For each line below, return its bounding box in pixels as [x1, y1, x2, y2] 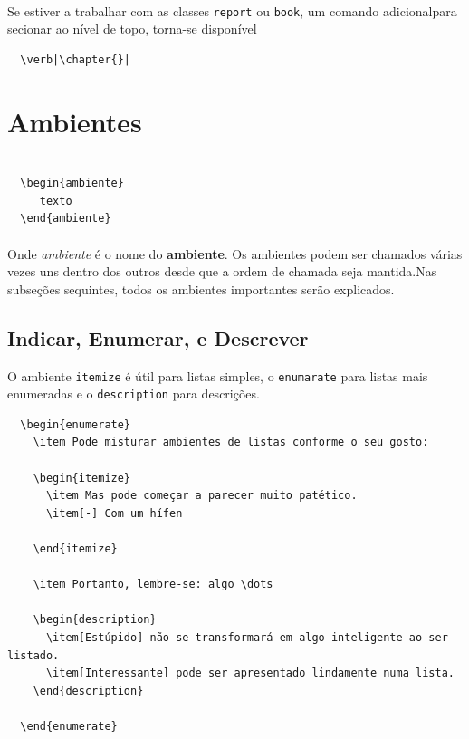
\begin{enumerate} [20, 417, 131, 431]
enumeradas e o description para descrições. [7, 384, 260, 403]
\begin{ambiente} [20, 177, 124, 190]
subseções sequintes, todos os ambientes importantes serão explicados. [7, 279, 395, 298]
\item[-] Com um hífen [45, 506, 183, 520]
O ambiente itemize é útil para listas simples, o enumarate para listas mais [7, 366, 428, 385]
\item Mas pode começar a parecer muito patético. [45, 489, 358, 503]
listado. [7, 648, 60, 662]
